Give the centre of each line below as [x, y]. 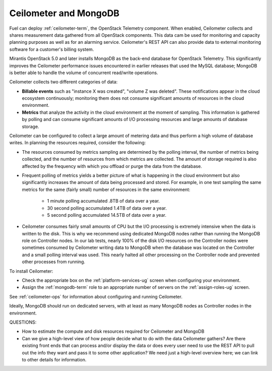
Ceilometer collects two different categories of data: [63, 82]
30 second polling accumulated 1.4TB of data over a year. [107, 208]
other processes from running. [54, 262]
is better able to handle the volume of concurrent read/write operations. [84, 73]
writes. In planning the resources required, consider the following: [78, 143]
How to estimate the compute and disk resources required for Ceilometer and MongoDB [113, 331]
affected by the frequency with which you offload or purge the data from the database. [112, 166]
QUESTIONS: [23, 322]
